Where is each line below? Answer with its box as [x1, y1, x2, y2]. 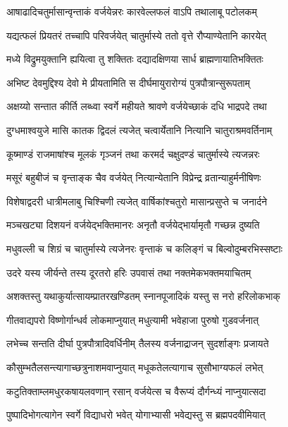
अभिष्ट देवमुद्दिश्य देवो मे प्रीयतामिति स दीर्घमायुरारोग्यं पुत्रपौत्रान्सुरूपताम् [6, 75, 251, 90]
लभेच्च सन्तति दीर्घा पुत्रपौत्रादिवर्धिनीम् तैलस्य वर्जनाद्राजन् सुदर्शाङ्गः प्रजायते [6, 336, 269, 351]
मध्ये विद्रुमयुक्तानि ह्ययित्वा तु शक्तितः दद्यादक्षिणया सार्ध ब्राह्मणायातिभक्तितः [6, 52, 263, 66]
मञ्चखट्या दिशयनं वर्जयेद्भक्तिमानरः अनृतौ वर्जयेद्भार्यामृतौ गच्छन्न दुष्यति [6, 217, 260, 232]
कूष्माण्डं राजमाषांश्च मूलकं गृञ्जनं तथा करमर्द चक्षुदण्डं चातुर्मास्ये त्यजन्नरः [6, 146, 260, 161]
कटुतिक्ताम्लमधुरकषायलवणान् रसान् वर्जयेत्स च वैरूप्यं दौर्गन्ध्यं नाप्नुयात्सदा [6, 383, 266, 398]
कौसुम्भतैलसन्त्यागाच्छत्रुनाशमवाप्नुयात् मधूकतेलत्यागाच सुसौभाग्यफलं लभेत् [6, 359, 263, 374]
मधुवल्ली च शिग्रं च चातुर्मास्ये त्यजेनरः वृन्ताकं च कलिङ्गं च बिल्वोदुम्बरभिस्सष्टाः [6, 241, 283, 255]
